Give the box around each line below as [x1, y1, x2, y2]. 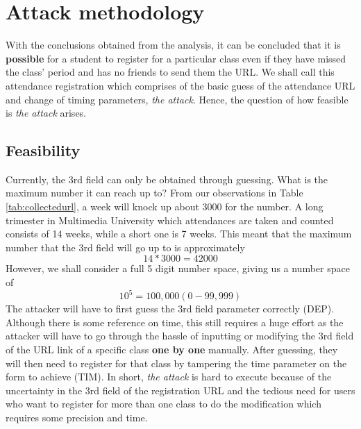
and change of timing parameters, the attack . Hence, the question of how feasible [6, 92, 349, 106]
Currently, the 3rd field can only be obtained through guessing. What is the [6, 171, 328, 186]
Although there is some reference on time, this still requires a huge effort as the [6, 314, 344, 329]
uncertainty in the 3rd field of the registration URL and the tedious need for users [6, 382, 355, 397]
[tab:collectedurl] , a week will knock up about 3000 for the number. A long [6, 199, 324, 214]
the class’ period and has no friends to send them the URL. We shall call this [6, 65, 335, 79]
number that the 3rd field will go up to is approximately [6, 239, 245, 254]
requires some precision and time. [6, 410, 148, 424]
